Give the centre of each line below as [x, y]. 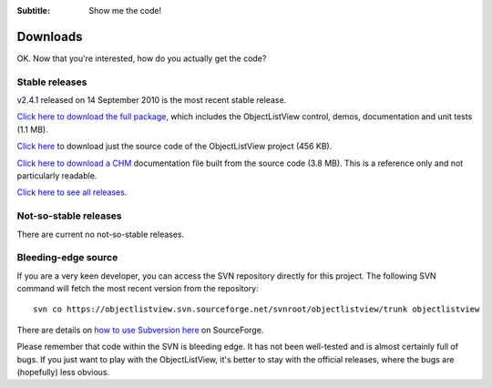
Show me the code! [125, 10]
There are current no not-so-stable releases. [101, 234]
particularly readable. [57, 176]
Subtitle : [33, 10]
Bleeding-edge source [67, 258]
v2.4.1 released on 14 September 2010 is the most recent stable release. [152, 100]
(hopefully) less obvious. [63, 373]
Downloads [50, 36]
